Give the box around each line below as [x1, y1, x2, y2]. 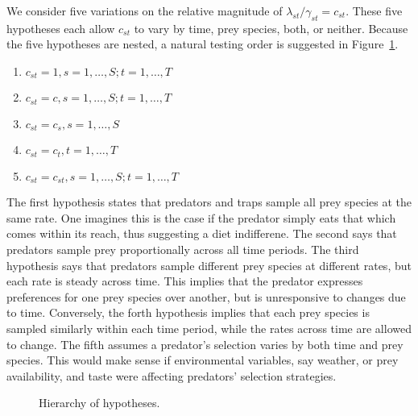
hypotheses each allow [6, 19, 115, 36]
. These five [346, 2, 403, 19]
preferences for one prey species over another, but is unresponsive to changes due [6, 288, 406, 305]
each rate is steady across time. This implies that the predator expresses [6, 272, 363, 289]
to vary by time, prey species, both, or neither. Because [134, 19, 408, 36]
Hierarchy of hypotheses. [39, 394, 160, 411]
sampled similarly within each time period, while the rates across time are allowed [6, 320, 412, 336]
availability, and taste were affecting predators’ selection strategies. [6, 367, 337, 384]
